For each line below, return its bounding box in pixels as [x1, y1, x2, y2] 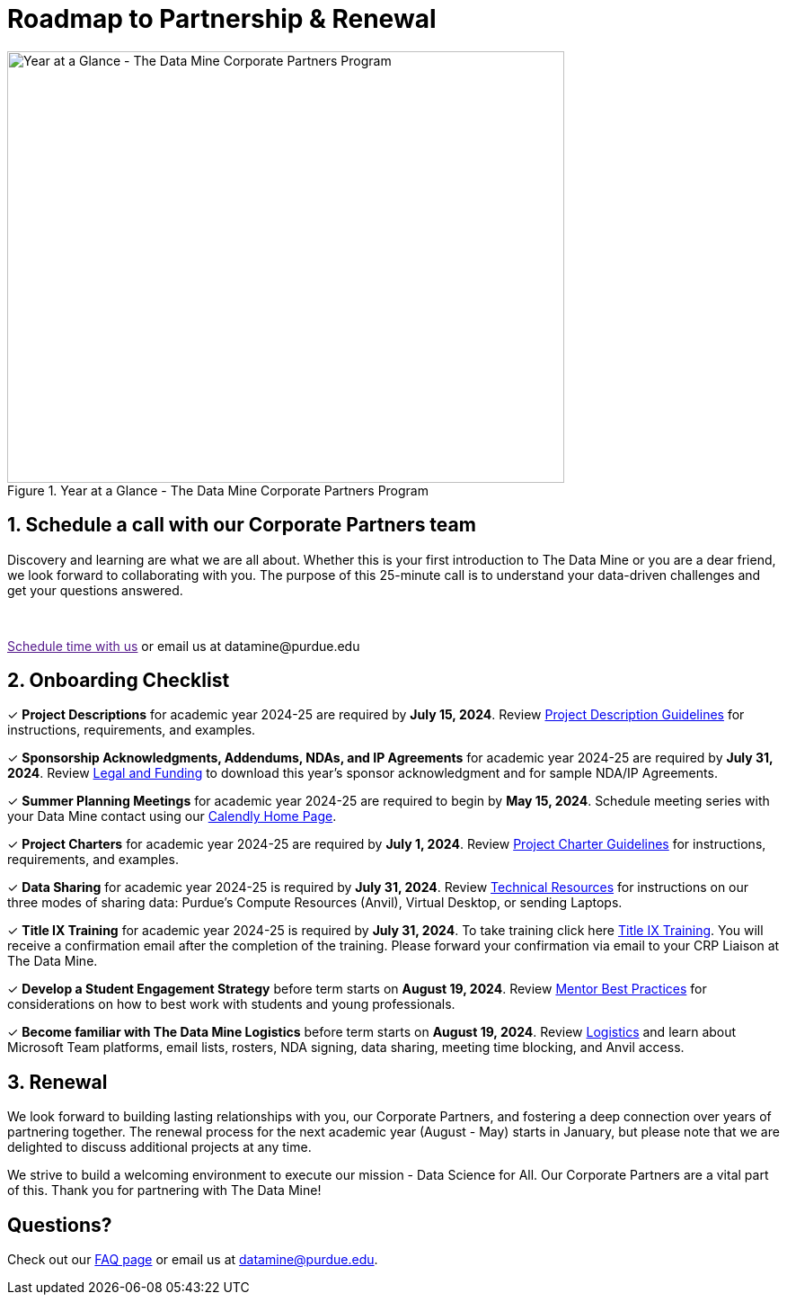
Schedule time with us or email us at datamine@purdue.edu [7, 638, 360, 654]
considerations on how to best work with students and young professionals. [7, 996, 455, 1012]
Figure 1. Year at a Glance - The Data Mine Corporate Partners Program [7, 482, 429, 498]
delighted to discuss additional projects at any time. [7, 1139, 312, 1155]
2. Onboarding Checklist [7, 669, 230, 692]
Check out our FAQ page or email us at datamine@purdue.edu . [7, 1252, 378, 1268]
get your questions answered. [7, 582, 183, 598]
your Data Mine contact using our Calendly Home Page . [7, 808, 337, 825]
